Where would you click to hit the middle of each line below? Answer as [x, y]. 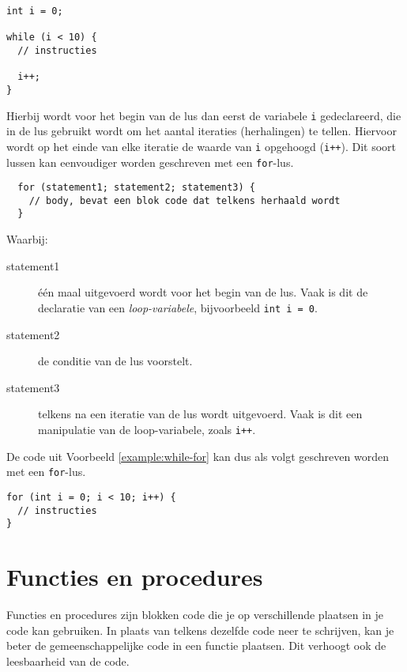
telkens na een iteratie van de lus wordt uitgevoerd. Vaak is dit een [200, 414]
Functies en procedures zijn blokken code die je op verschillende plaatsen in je [195, 614]
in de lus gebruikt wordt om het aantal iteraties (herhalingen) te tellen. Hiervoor [202, 131]
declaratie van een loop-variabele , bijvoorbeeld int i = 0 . [178, 307]
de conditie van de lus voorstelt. [115, 361]
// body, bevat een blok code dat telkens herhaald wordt [185, 200]
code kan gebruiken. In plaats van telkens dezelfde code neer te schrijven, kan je [200, 630]
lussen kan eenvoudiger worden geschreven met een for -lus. [150, 162]
